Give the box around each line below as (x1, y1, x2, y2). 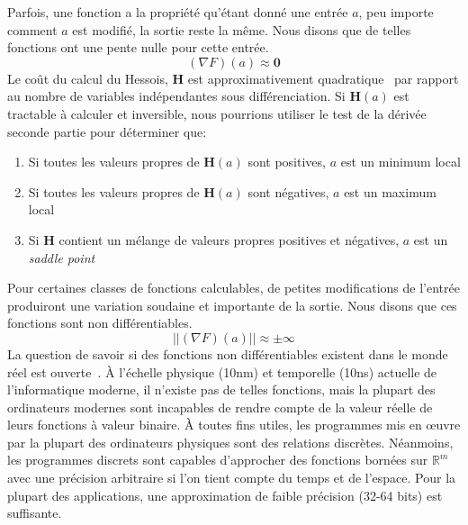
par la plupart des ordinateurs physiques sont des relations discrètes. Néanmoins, (7, 432, 454, 451)
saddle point (28, 248, 95, 267)
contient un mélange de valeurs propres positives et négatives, (58, 230, 400, 249)
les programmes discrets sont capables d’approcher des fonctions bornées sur (7, 450, 428, 469)
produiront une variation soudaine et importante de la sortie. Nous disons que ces (7, 295, 457, 314)
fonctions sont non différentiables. (7, 313, 193, 332)
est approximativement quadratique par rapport (187, 68, 459, 87)
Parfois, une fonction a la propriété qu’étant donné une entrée (7, 3, 348, 21)
